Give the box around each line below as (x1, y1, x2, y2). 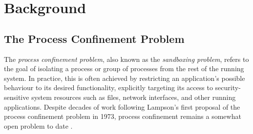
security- (215, 82, 241, 93)
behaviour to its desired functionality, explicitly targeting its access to (4, 82, 213, 93)
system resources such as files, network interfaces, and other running (31, 92, 236, 102)
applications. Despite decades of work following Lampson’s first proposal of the (4, 101, 240, 112)
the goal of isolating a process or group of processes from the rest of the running (4, 63, 244, 74)
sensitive (4, 92, 29, 102)
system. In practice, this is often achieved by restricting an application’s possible (4, 73, 245, 83)
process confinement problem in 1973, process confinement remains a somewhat (4, 111, 241, 121)
